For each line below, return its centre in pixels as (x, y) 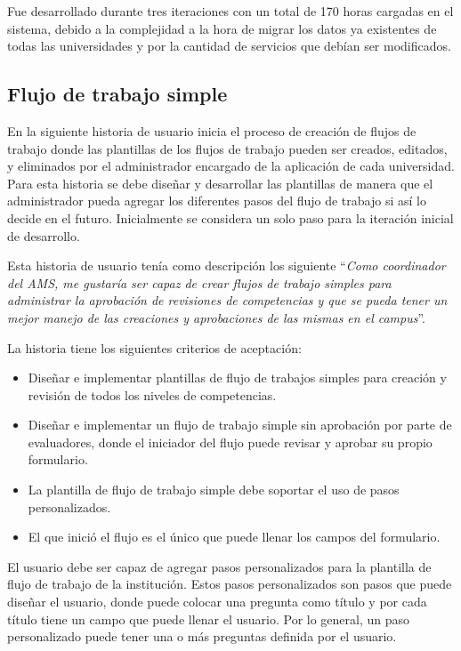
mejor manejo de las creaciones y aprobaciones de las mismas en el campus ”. (217, 317)
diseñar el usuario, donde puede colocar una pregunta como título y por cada (217, 602)
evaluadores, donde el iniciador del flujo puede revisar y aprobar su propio (230, 442)
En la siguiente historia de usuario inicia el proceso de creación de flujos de (212, 130)
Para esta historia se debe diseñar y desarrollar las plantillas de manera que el (220, 183)
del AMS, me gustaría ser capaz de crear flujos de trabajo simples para (199, 282)
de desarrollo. (44, 235)
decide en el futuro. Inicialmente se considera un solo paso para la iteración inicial (230, 217)
